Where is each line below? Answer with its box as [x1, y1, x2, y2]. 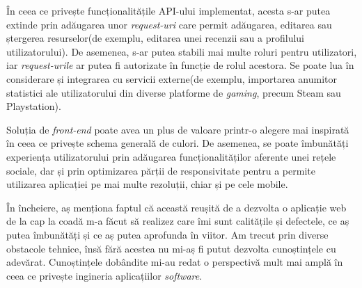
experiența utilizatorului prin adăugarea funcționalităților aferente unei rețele [6, 149, 336, 163]
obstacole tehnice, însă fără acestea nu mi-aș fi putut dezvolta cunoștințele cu [6, 241, 336, 255]
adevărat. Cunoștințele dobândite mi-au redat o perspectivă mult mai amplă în [6, 255, 343, 269]
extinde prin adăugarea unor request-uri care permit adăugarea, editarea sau [6, 17, 332, 31]
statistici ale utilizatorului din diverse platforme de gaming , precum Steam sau [6, 85, 341, 99]
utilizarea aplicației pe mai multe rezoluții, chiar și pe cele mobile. [6, 177, 288, 191]
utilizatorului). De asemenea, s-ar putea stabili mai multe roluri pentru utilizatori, [6, 44, 357, 58]
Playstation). [6, 99, 61, 113]
